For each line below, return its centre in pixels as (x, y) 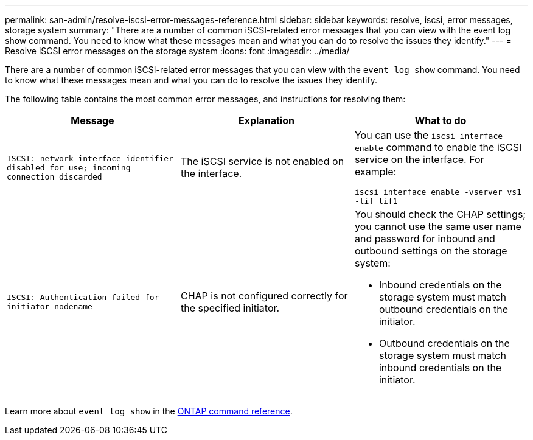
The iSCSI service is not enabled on (262, 161)
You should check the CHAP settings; (440, 214)
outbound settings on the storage (431, 251)
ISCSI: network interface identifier (90, 158)
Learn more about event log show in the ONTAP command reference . (149, 411)
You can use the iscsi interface (429, 135)
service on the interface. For (419, 159)
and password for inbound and (425, 239)
